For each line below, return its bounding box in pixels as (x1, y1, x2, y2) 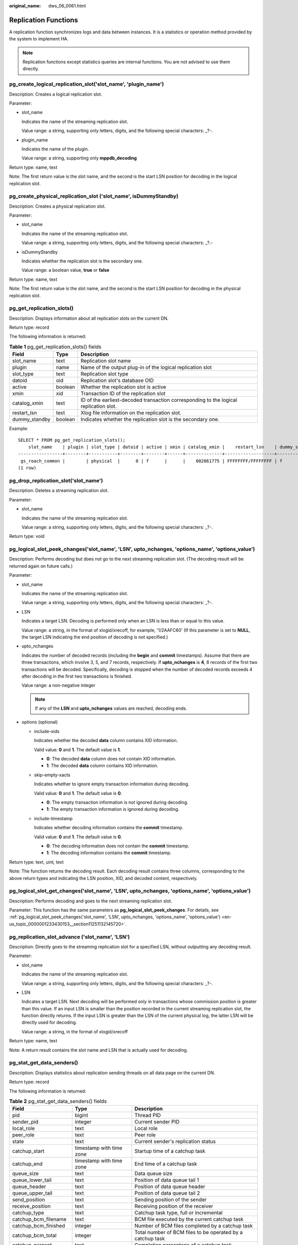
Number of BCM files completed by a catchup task (134, 1223, 253, 1230)
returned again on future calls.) (9, 563, 73, 569)
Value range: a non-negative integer (21, 682, 95, 688)
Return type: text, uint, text (9, 859, 64, 865)
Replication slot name (80, 358, 131, 365)
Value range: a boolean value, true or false (21, 267, 109, 273)
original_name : (9, 3, 41, 8)
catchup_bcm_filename (12, 1216, 67, 1223)
